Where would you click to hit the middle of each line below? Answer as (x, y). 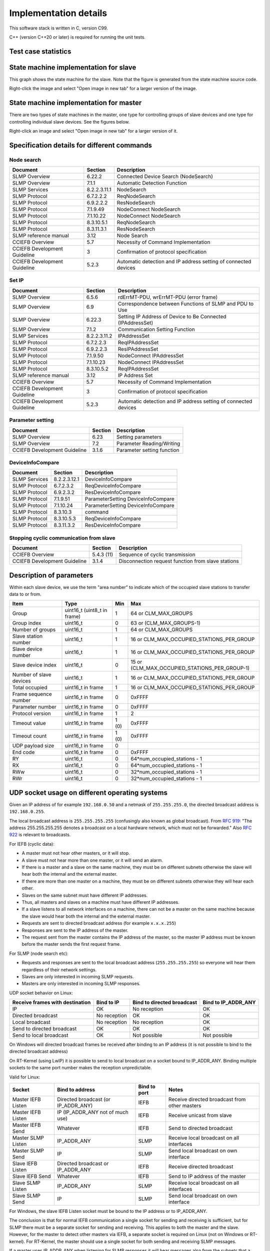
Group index (27, 623)
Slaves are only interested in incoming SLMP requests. (78, 976)
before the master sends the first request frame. (71, 944)
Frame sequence (32, 694)
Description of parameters (51, 575)
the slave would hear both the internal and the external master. (86, 916)
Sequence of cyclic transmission (157, 554)
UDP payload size (33, 746)
